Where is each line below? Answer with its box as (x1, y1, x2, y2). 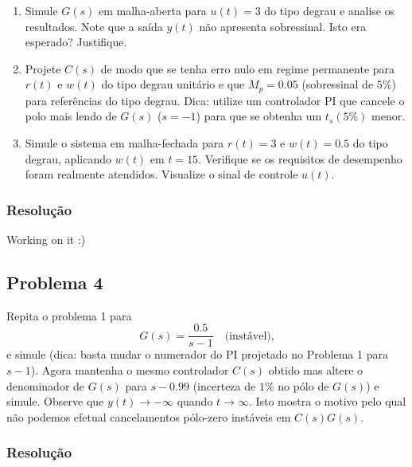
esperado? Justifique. (25, 33, 127, 50)
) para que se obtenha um (196, 108, 322, 124)
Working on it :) (6, 231, 86, 248)
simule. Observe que (6, 393, 104, 410)
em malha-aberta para (99, 2, 207, 18)
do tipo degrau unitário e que (101, 76, 245, 92)
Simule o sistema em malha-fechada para (25, 135, 224, 151)
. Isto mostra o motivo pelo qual (248, 393, 406, 410)
